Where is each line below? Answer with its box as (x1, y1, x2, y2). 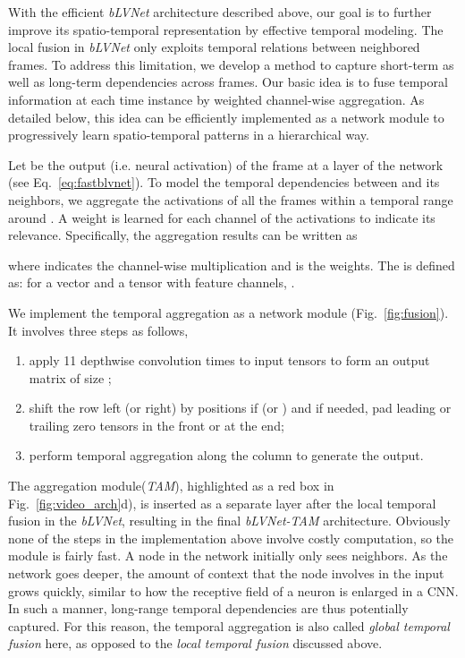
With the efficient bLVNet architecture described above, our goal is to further (8, 3, 432, 21)
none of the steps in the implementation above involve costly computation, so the (8, 528, 454, 547)
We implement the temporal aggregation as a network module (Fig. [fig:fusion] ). (8, 303, 449, 321)
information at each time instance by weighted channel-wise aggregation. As (8, 90, 425, 108)
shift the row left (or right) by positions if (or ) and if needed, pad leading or (29, 398, 452, 417)
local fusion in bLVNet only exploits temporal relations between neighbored (8, 38, 420, 56)
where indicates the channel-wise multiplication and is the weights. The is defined (8, 255, 455, 274)
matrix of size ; (29, 368, 112, 387)
